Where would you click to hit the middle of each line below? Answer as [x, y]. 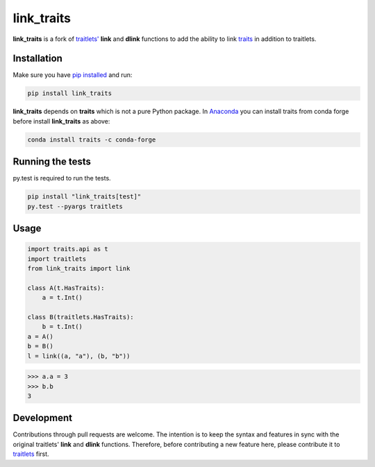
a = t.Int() [62, 298]
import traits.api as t [68, 249]
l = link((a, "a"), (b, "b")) [79, 356]
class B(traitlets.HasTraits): [81, 317]
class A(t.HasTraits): [66, 288]
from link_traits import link [79, 269]
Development [43, 418]
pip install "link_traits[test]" [84, 197]
